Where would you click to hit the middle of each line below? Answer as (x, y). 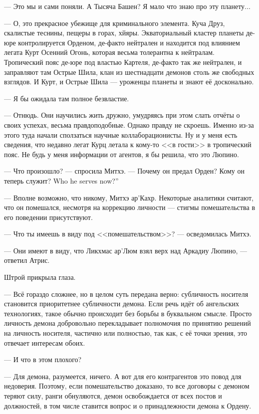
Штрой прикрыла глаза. (40, 277)
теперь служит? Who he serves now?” (61, 180)
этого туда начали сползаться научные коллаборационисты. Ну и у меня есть (121, 134)
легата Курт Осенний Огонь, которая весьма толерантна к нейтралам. (109, 52)
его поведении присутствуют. (48, 217)
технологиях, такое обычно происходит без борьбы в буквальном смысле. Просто (128, 313)
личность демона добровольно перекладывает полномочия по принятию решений (128, 323)
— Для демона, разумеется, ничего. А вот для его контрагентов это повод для (123, 376)
